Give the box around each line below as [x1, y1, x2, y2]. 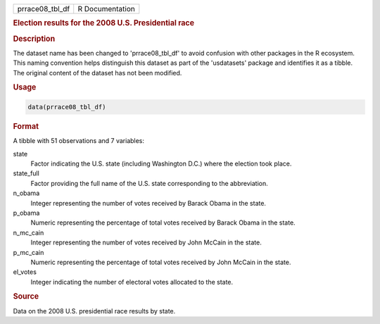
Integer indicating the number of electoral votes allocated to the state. [30, 278, 234, 286]
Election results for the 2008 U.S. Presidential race [13, 18, 195, 28]
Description [13, 34, 56, 44]
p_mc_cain [13, 248, 44, 256]
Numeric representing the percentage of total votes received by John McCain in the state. [30, 258, 291, 266]
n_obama [13, 189, 40, 197]
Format [13, 121, 39, 131]
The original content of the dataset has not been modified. [13, 68, 182, 77]
